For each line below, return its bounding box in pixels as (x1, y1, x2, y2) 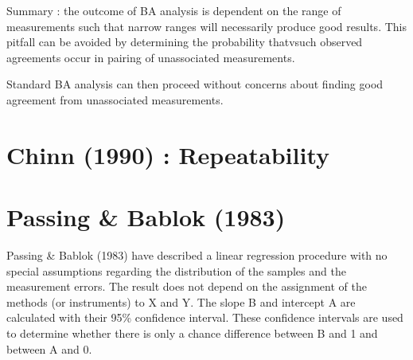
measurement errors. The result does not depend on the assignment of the (6, 278, 367, 295)
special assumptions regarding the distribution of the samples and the (6, 262, 346, 279)
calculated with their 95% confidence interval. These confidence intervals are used (6, 309, 403, 326)
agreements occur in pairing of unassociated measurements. (6, 49, 295, 65)
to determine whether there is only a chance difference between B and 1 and (6, 325, 378, 342)
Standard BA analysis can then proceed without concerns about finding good (6, 76, 384, 92)
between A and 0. (6, 340, 92, 357)
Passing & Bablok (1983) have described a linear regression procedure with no (6, 247, 388, 264)
